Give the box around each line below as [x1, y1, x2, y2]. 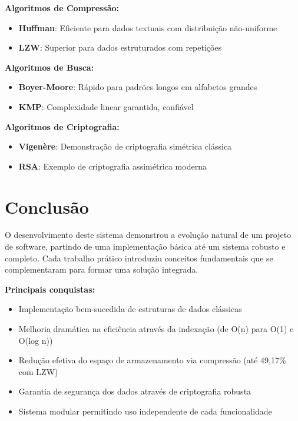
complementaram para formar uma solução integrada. [5, 263, 198, 276]
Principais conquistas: [5, 283, 95, 295]
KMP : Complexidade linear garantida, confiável [18, 100, 194, 112]
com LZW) [18, 365, 58, 377]
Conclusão [5, 194, 89, 218]
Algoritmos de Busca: [5, 61, 94, 73]
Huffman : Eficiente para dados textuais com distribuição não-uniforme [18, 21, 277, 34]
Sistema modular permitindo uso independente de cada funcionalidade [18, 405, 272, 417]
